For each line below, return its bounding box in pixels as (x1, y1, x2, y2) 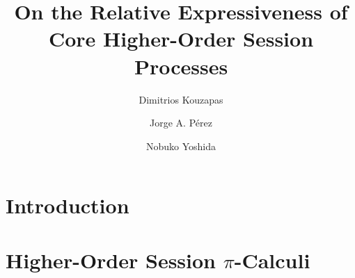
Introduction (6, 191, 129, 220)
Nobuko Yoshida (145, 138, 216, 153)
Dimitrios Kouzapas (139, 92, 223, 106)
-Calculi (234, 245, 310, 274)
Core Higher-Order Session (48, 24, 314, 53)
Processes (134, 51, 228, 80)
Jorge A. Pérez (150, 115, 212, 130)
